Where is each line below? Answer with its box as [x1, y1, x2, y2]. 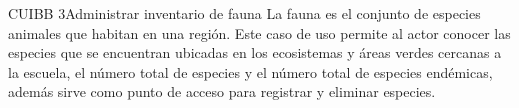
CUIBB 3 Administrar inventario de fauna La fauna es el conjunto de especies [8, 3, 481, 23]
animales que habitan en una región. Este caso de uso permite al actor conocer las [8, 22, 511, 43]
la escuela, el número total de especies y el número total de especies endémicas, [8, 61, 493, 82]
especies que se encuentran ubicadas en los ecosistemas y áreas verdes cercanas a [8, 42, 502, 63]
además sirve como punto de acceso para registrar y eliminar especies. [8, 81, 436, 102]
